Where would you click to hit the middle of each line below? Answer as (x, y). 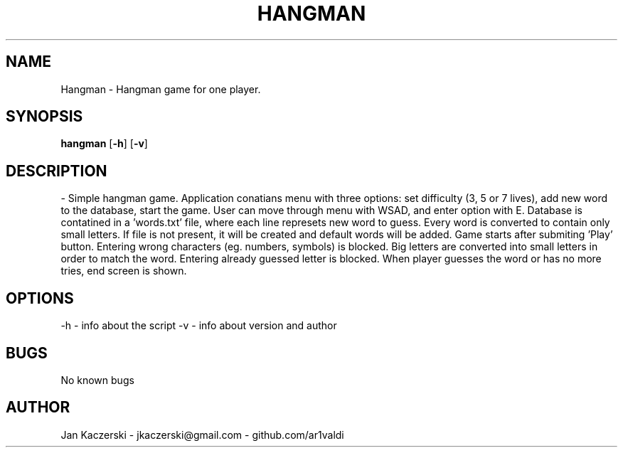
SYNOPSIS (44, 117)
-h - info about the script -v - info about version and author (199, 326)
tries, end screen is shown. (124, 271)
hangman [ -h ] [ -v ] (104, 144)
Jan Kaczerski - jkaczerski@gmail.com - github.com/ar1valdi (202, 435)
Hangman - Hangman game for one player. (161, 89)
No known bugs (97, 380)
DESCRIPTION (57, 171)
